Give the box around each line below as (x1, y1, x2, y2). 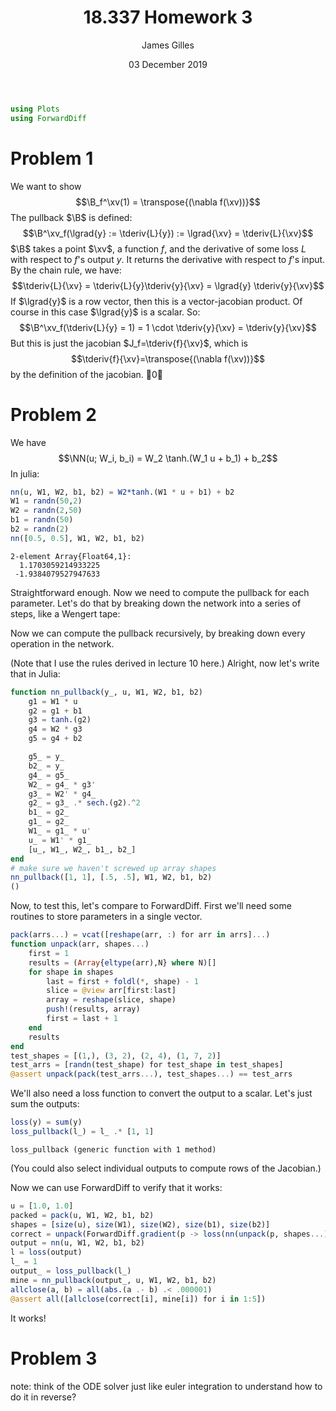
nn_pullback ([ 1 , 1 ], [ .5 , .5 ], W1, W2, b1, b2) (10, 872, 213, 883)
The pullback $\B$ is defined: (10, 211, 133, 223)
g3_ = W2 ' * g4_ (28, 789, 97, 799)
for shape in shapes (28, 967, 114, 977)
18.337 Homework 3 (83, 6, 253, 29)
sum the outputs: (10, 1098, 80, 1110)
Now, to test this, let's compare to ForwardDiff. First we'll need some (10, 900, 292, 912)
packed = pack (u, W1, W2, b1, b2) (10, 1210, 155, 1220)
